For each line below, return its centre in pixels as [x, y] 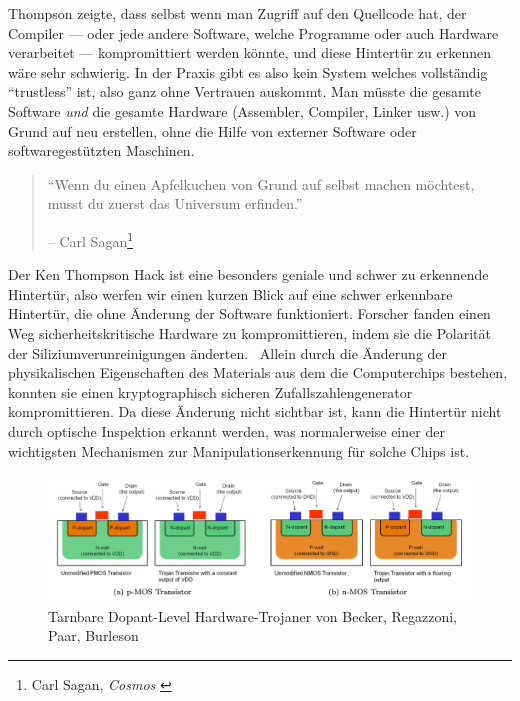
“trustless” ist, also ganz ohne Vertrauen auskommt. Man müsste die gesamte [244, 91]
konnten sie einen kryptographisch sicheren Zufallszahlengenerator [210, 391]
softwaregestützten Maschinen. [101, 150]
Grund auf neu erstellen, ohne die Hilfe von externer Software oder [212, 130]
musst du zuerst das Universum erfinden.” [175, 203]
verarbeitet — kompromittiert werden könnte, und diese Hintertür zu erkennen [250, 52]
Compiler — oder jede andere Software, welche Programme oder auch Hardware [253, 32]
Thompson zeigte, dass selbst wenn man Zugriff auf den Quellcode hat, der [237, 13]
